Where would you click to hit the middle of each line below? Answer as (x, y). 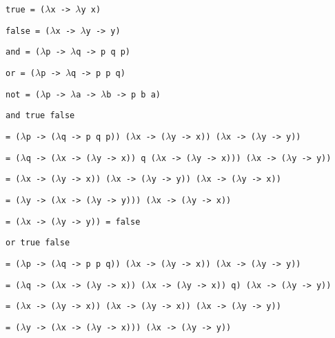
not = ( (23, 94)
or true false (38, 243)
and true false (40, 116)
